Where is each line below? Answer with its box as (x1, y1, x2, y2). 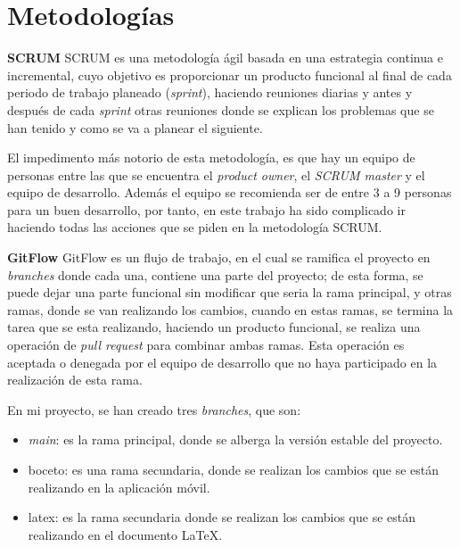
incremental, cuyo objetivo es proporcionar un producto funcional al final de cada (7, 65, 452, 84)
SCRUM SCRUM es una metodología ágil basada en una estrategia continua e (7, 48, 443, 67)
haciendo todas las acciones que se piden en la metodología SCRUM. (7, 218, 382, 236)
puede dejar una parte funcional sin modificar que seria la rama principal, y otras (7, 283, 452, 302)
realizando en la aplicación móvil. (28, 477, 210, 496)
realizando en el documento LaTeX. (28, 525, 223, 543)
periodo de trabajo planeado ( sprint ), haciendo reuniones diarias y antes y (7, 83, 413, 102)
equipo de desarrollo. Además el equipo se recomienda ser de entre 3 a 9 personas (7, 183, 452, 202)
